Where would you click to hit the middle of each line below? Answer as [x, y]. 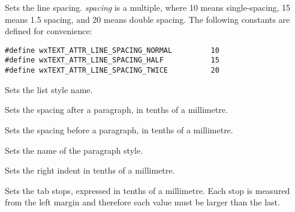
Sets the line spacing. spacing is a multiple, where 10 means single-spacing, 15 [148, 7]
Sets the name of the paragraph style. [74, 150]
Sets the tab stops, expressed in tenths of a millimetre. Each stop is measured [147, 190]
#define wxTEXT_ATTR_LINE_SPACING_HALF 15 [112, 60]
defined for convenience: [49, 31]
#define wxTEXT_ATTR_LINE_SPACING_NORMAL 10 [112, 50]
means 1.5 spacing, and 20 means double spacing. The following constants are [147, 19]
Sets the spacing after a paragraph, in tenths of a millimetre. [116, 110]
